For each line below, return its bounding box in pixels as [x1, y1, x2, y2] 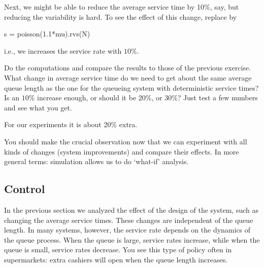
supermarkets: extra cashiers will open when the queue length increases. [4, 254, 228, 264]
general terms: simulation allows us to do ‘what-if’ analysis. [4, 156, 189, 167]
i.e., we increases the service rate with [4, 45, 122, 56]
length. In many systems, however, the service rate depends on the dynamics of [4, 224, 251, 235]
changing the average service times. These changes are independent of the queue [4, 214, 253, 225]
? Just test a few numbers [177, 92, 258, 103]
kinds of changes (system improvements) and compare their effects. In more [4, 146, 239, 157]
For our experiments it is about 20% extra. [4, 119, 138, 130]
